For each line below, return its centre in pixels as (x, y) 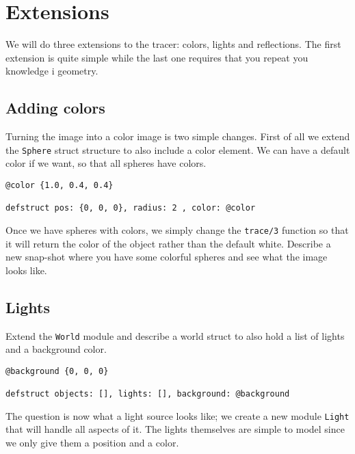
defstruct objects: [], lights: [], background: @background (148, 394)
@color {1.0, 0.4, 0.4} (60, 185)
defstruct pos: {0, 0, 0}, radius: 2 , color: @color (131, 208)
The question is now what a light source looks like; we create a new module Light (177, 415)
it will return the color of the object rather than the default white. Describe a (168, 243)
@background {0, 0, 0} (57, 371)
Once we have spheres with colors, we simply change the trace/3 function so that (177, 229)
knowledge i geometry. (52, 71)
